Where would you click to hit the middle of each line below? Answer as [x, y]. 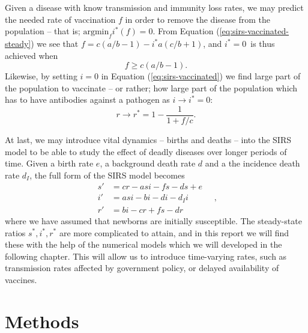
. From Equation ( [186, 31]
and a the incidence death [252, 163]
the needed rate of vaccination [60, 19]
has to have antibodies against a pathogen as [87, 99]
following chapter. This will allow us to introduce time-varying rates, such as [146, 256]
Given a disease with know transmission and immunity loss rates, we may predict [154, 7]
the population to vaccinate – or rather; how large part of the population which [151, 87]
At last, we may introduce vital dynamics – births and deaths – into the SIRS [148, 140]
